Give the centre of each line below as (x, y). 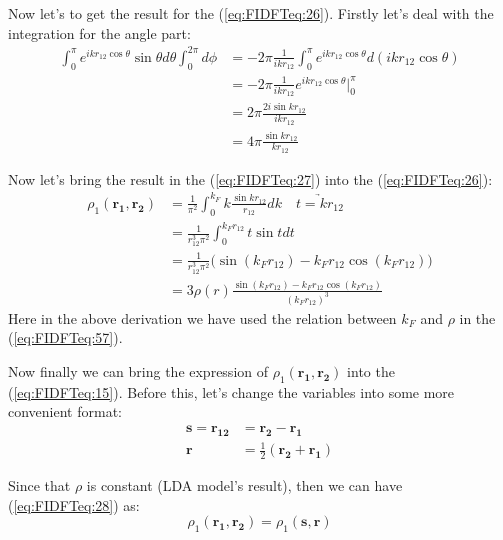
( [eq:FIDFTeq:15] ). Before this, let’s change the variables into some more (231, 391)
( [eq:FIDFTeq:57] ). (65, 337)
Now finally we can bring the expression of (138, 371)
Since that (39, 485)
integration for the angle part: (99, 32)
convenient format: (65, 411)
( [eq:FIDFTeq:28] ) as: (74, 504)
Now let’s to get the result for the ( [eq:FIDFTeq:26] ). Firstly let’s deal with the (251, 13)
